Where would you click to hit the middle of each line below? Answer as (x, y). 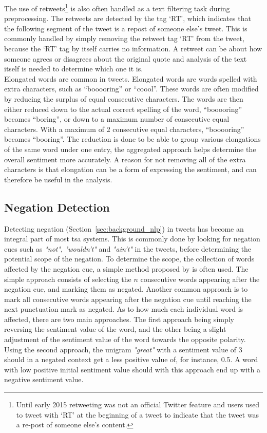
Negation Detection (57, 207)
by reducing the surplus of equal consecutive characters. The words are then (124, 99)
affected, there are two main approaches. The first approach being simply (119, 319)
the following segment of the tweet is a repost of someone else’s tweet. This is (126, 28)
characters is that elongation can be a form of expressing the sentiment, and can (130, 169)
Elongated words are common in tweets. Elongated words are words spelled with (131, 78)
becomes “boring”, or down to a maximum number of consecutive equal (117, 119)
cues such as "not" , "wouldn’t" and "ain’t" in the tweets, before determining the (128, 248)
